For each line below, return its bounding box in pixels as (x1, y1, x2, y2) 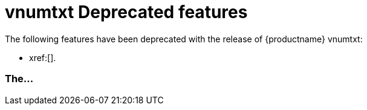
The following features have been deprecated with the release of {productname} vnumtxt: (5, 33, 363, 44)
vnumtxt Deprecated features (5, 2, 248, 22)
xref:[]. (29, 52, 56, 63)
